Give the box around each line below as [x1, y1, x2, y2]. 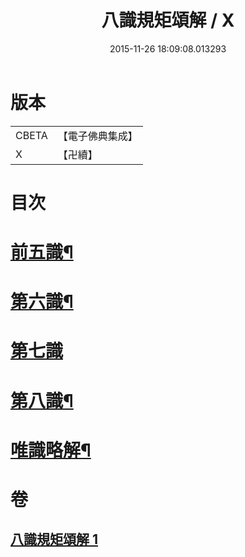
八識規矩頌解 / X [101, 9, 235, 32]
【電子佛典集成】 [57, 129, 138, 143]
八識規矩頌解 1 [10, 531, 99, 548]
